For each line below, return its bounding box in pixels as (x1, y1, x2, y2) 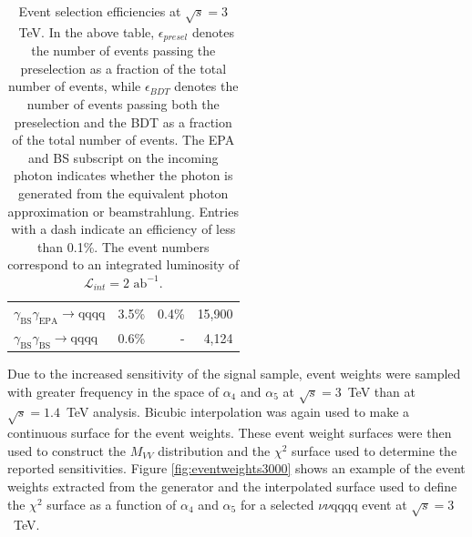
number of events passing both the (26, 95, 220, 113)
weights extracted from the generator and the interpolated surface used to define (7, 477, 457, 496)
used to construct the (7, 441, 127, 460)
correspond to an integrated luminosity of (7, 255, 240, 274)
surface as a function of (46, 494, 177, 513)
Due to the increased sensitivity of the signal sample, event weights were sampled (7, 364, 461, 383)
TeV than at (347, 381, 416, 400)
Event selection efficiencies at (18, 2, 181, 20)
